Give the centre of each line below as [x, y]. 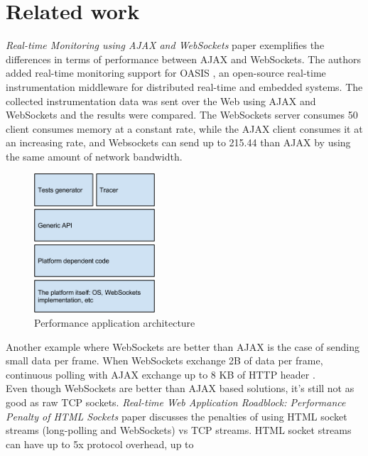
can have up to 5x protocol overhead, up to [100, 444]
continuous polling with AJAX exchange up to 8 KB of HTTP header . [161, 374]
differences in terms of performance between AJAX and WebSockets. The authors [183, 59]
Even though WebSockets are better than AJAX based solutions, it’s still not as [180, 388]
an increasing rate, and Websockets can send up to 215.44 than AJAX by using [178, 142]
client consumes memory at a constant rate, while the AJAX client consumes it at [184, 128]
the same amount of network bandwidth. [94, 156]
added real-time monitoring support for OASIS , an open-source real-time [166, 73]
